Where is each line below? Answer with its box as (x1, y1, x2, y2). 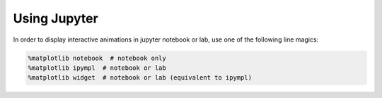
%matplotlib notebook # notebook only (28, 54, 166, 62)
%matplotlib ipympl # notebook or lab (28, 63, 166, 72)
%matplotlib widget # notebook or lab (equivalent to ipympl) (28, 74, 253, 82)
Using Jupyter (13, 11, 98, 26)
